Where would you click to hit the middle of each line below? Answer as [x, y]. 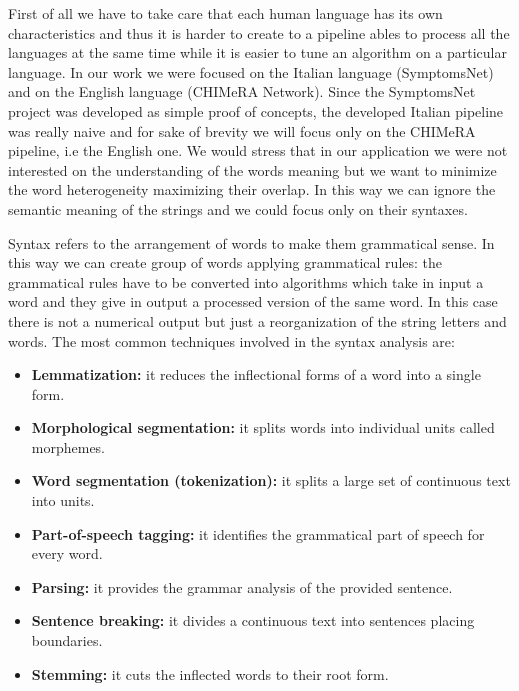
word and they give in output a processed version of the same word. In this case [253, 301]
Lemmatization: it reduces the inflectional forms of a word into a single [256, 374]
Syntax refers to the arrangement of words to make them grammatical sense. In [251, 242]
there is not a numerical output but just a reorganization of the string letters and [257, 320]
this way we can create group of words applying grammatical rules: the [225, 262]
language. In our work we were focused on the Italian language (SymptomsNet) [251, 71]
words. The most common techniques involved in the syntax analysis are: [231, 340]
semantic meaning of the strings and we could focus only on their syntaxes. [238, 208]
